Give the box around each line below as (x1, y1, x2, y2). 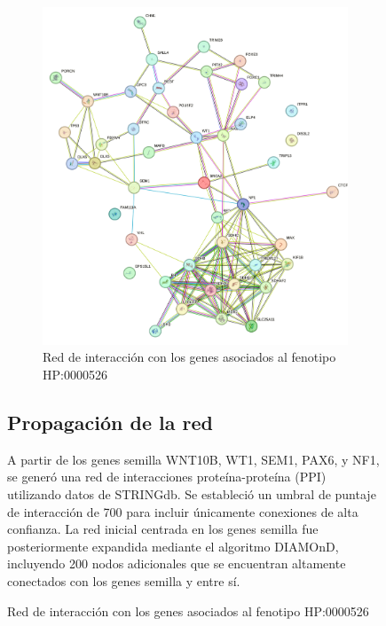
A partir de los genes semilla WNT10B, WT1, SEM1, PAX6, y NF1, (7, 450, 380, 468)
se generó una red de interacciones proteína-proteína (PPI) (7, 467, 327, 486)
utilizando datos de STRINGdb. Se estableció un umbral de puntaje (7, 484, 376, 503)
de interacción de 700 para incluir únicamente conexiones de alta (7, 502, 358, 520)
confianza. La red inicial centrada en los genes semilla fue (7, 520, 319, 538)
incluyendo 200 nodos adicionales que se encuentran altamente (7, 554, 346, 573)
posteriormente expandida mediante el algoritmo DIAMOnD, (7, 536, 339, 555)
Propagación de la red (7, 408, 213, 435)
